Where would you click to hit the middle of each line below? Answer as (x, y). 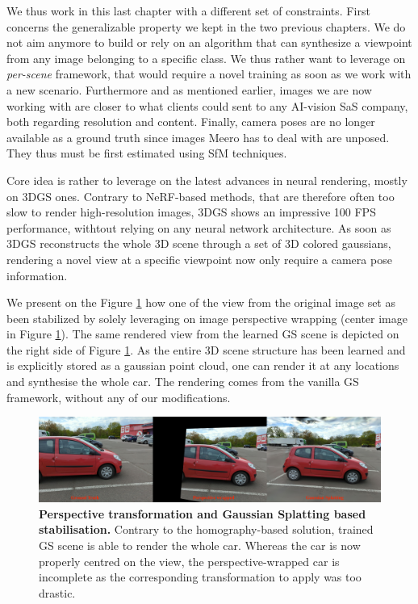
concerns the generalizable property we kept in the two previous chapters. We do (206, 26)
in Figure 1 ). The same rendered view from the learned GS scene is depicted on (203, 334)
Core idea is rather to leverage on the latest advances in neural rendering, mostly (207, 180)
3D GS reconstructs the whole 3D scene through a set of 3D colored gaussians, (199, 243)
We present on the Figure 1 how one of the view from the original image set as (201, 302)
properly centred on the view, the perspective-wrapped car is (189, 561)
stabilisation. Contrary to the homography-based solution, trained (206, 529)
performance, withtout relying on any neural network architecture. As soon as (199, 227)
